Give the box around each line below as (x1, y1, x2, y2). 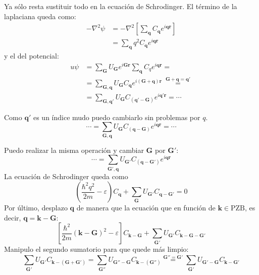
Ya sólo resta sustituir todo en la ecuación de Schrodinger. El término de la (4, 1, 237, 11)
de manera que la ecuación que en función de (76, 202, 216, 213)
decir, (4, 212, 21, 223)
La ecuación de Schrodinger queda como (4, 171, 128, 181)
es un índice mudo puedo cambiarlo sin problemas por (33, 112, 200, 122)
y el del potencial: (4, 50, 59, 61)
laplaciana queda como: (4, 11, 76, 21)
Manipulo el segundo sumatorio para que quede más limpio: (4, 244, 189, 254)
